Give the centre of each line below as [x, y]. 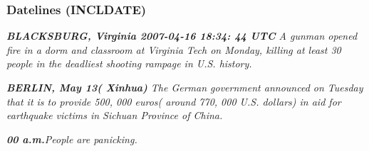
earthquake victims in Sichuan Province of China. [115, 115]
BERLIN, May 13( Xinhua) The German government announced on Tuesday [185, 87]
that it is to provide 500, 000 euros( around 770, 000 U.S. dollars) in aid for [174, 101]
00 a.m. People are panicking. [72, 139]
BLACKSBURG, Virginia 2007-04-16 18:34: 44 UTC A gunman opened [182, 36]
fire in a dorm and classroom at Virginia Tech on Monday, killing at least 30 [174, 49]
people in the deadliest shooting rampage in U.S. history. [129, 63]
